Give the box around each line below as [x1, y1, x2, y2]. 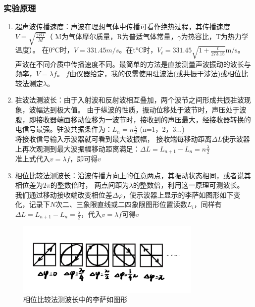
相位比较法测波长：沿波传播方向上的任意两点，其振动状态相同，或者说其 [15, 170, 251, 180]
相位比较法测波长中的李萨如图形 [23, 294, 127, 305]
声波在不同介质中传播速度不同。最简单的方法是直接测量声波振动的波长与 [15, 58, 251, 69]
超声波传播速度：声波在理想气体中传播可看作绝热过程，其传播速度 [15, 21, 230, 32]
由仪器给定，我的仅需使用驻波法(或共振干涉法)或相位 [69, 68, 242, 79]
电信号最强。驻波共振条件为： [15, 124, 112, 134]
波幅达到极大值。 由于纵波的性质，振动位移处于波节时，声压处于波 [29, 104, 247, 114]
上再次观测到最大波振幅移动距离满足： [15, 143, 140, 153]
